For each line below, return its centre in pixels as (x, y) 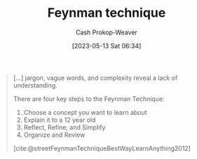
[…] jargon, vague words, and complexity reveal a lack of (95, 78)
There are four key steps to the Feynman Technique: (89, 99)
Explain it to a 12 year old (60, 120)
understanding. (35, 85)
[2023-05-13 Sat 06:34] (107, 46)
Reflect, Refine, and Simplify (64, 127)
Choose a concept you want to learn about (86, 112)
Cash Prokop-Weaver (107, 32)
